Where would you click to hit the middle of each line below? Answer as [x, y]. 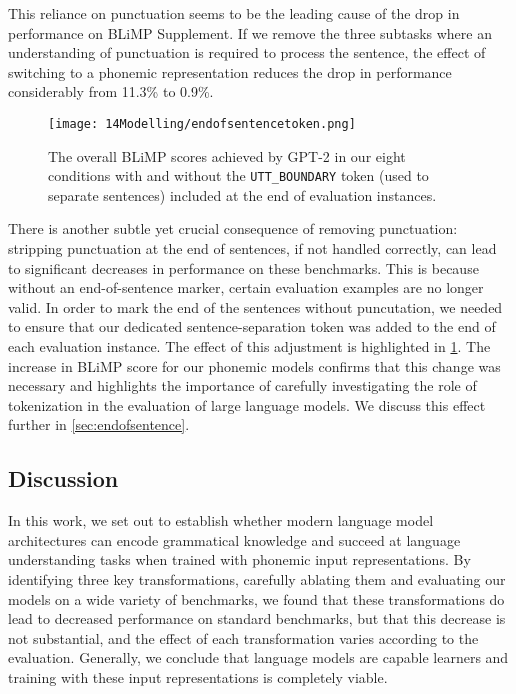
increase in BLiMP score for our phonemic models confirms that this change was [254, 365]
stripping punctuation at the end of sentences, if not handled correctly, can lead [252, 248]
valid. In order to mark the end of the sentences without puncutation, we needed [255, 306]
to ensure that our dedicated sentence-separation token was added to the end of [252, 326]
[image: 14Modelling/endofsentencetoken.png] [202, 123]
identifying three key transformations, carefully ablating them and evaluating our [257, 578]
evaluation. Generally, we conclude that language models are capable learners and [258, 657]
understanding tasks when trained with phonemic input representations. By [239, 559]
